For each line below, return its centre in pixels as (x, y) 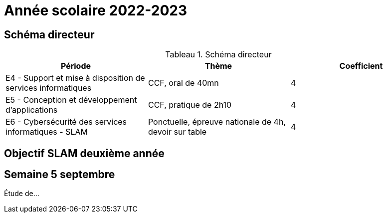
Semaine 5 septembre (60, 175)
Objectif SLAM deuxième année (84, 153)
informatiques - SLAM (47, 132)
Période (76, 66)
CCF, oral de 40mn (183, 83)
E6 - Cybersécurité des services (66, 122)
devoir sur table (177, 132)
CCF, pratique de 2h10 (190, 105)
